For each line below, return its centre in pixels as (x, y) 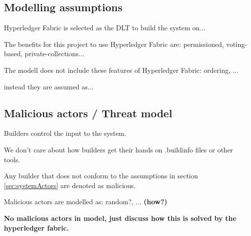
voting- (237, 44)
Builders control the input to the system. (65, 133)
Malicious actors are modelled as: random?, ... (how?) (86, 202)
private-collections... (54, 54)
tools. (12, 159)
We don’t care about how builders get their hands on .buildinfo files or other (119, 149)
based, (13, 54)
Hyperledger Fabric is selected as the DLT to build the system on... (105, 28)
